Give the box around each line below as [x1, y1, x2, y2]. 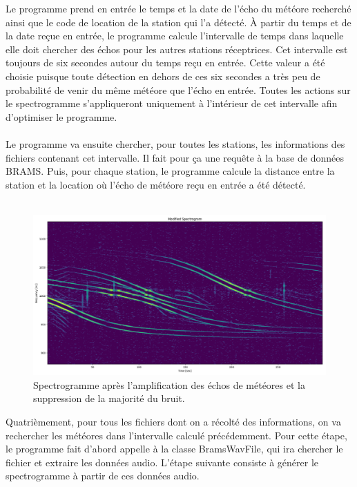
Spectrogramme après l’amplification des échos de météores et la [33, 377, 305, 392]
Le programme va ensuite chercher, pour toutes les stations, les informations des [6, 136, 345, 151]
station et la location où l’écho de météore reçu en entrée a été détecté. [6, 177, 306, 191]
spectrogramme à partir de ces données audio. [6, 468, 200, 483]
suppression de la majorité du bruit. [33, 391, 185, 405]
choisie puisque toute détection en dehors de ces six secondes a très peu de [6, 68, 320, 83]
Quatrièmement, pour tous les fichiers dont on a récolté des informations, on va [6, 414, 341, 428]
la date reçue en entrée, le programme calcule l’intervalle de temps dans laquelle [6, 28, 344, 43]
